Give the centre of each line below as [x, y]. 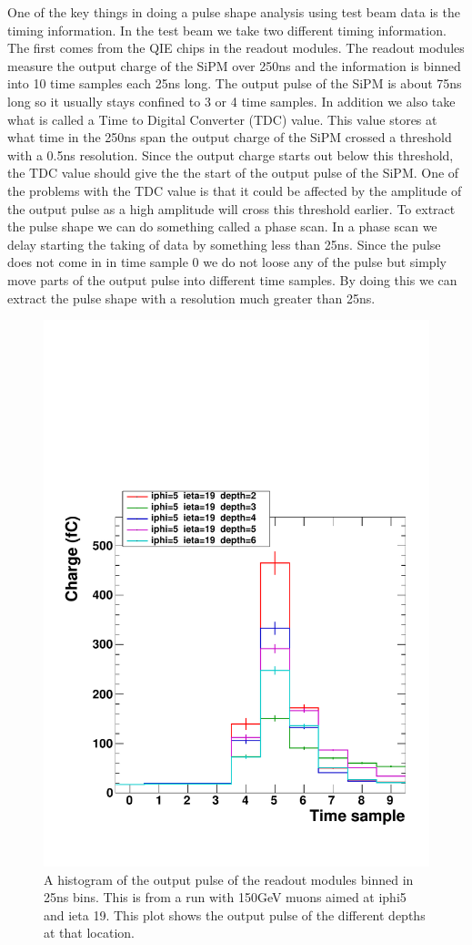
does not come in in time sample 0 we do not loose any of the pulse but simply [227, 262]
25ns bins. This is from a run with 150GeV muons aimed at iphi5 [225, 897]
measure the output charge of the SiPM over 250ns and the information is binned [234, 65]
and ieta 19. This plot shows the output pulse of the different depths [235, 914]
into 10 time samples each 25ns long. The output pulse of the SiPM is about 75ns [235, 83]
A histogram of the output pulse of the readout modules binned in [229, 879]
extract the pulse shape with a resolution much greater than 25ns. [191, 298]
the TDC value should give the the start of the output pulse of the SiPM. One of [233, 173]
